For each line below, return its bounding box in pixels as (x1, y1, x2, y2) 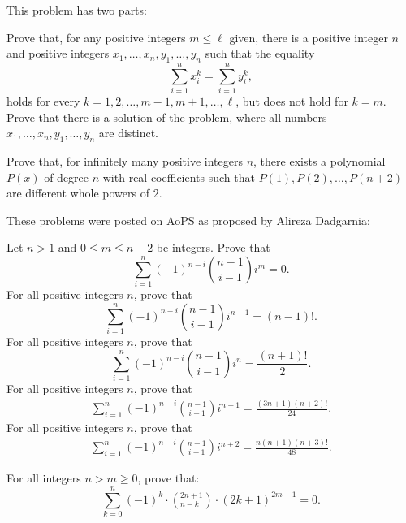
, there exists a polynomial (253, 153, 386, 170)
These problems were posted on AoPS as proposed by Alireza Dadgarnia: (6, 211, 370, 228)
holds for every (6, 93, 80, 110)
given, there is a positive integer (229, 28, 388, 45)
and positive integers (6, 45, 110, 62)
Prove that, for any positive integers (6, 28, 186, 45)
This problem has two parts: (6, 2, 147, 18)
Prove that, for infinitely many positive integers (6, 153, 243, 170)
